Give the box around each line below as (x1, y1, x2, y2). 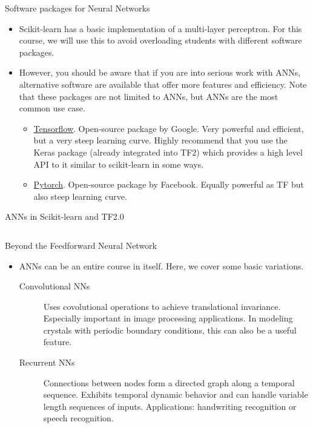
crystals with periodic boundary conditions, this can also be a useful (43, 323, 297, 336)
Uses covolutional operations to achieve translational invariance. (43, 300, 281, 312)
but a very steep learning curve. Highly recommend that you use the (33, 134, 288, 147)
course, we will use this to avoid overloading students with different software (19, 34, 302, 47)
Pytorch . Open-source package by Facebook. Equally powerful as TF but (33, 178, 304, 191)
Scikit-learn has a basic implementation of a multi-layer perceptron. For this (19, 22, 302, 35)
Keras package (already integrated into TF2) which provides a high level (33, 145, 303, 158)
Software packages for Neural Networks (5, 2, 150, 14)
